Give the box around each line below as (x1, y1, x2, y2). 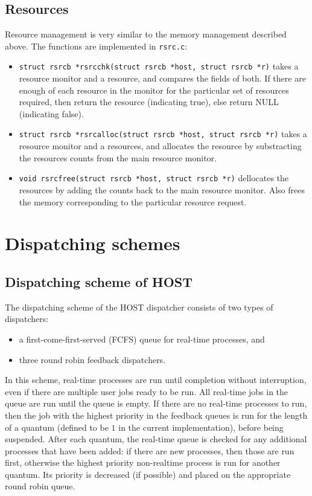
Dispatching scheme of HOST (5, 272, 193, 291)
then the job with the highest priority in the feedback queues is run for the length (5, 408, 308, 421)
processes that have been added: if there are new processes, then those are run (5, 444, 294, 457)
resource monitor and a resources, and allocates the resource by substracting (19, 140, 302, 152)
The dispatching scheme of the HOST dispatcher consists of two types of (5, 300, 273, 313)
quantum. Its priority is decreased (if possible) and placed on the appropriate (5, 468, 291, 480)
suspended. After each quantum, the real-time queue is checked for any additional (5, 433, 307, 445)
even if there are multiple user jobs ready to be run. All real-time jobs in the (5, 385, 288, 398)
